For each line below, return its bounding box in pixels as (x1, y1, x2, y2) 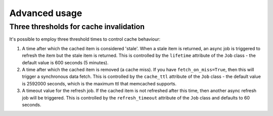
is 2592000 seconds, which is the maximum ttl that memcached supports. (22, 80, 177, 86)
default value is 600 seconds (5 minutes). (22, 59, 109, 65)
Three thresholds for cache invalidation (9, 22, 145, 31)
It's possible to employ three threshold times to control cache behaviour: (9, 36, 161, 42)
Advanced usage (9, 8, 82, 19)
